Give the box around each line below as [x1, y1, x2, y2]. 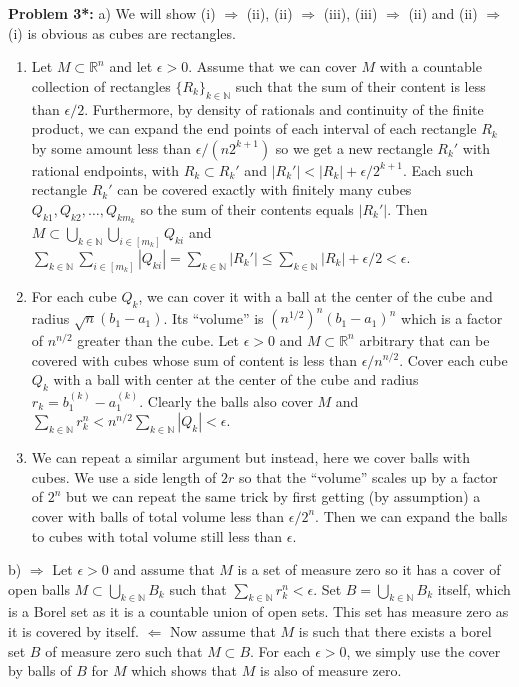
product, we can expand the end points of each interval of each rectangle [31, 118, 477, 139]
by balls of [8, 660, 72, 681]
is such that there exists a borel [298, 621, 492, 642]
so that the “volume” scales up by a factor [239, 466, 498, 487]
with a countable [379, 56, 482, 77]
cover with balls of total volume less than [31, 505, 285, 526]
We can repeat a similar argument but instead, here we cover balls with [31, 447, 471, 468]
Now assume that [169, 621, 276, 642]
